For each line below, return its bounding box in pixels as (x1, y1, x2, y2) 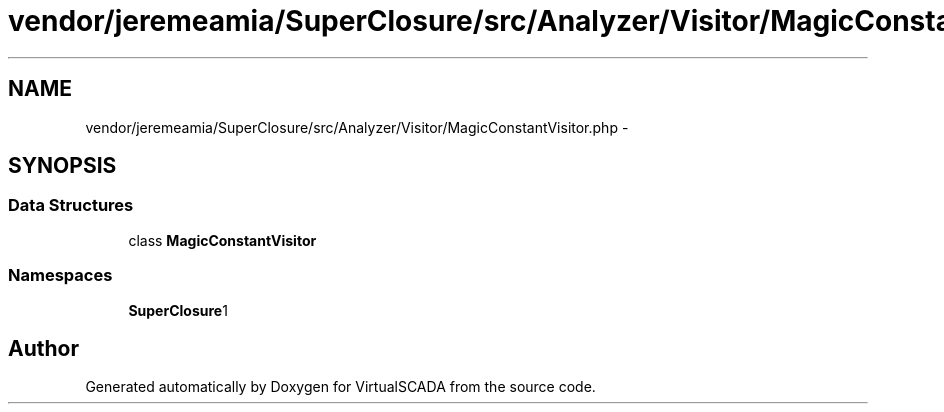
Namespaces (8, 265, 113, 286)
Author (8, 335, 79, 361)
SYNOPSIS (8, 153, 117, 179)
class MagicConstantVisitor (128, 231, 317, 249)
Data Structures (8, 195, 134, 216)
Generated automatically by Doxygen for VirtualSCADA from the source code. (85, 378, 596, 396)
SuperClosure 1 (128, 301, 228, 319)
